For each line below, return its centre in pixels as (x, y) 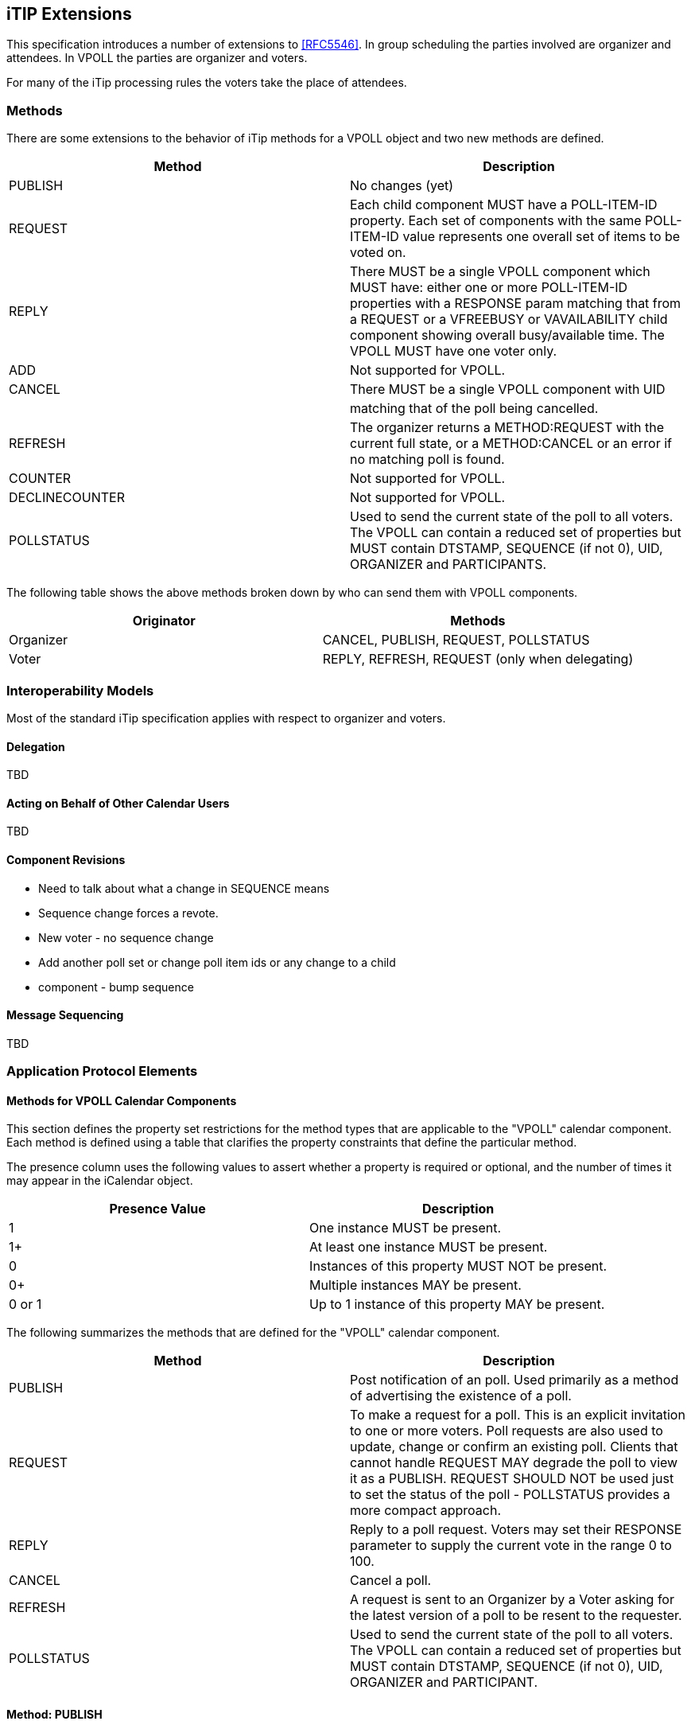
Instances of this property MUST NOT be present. (458, 1266)
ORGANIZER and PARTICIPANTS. (448, 565)
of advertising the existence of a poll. (461, 1396)
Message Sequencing (65, 1015)
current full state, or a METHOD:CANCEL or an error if (511, 444)
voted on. (378, 253)
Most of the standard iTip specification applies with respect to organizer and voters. (226, 718)
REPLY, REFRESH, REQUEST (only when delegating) (478, 659)
